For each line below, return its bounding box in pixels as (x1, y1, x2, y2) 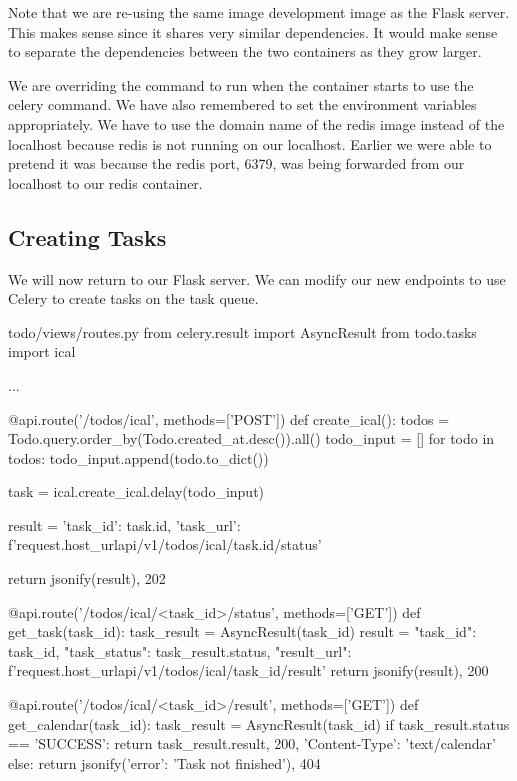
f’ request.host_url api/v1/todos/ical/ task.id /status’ (8, 534, 322, 555)
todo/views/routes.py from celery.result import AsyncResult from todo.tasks (8, 321, 477, 342)
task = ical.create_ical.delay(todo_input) (8, 481, 265, 502)
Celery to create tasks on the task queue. (8, 288, 259, 309)
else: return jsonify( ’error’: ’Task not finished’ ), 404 (8, 752, 321, 773)
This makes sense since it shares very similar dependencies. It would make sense (8, 21, 498, 42)
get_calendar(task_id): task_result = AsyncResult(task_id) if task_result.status (8, 713, 510, 734)
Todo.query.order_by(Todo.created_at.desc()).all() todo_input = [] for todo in (8, 428, 495, 449)
